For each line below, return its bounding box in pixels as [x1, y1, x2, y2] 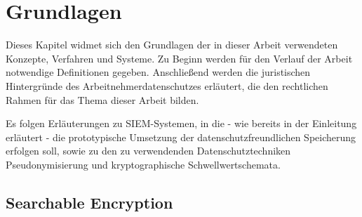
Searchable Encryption [6, 191, 173, 213]
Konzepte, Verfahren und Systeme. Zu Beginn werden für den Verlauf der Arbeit [6, 51, 353, 65]
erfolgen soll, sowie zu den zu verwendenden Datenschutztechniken [6, 143, 291, 158]
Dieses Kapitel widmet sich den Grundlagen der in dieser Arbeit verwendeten [6, 37, 338, 52]
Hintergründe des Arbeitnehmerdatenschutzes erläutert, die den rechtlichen [6, 78, 328, 93]
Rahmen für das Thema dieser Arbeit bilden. [6, 92, 199, 107]
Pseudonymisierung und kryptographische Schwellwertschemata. [6, 157, 281, 171]
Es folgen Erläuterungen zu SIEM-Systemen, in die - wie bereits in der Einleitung [6, 116, 357, 131]
